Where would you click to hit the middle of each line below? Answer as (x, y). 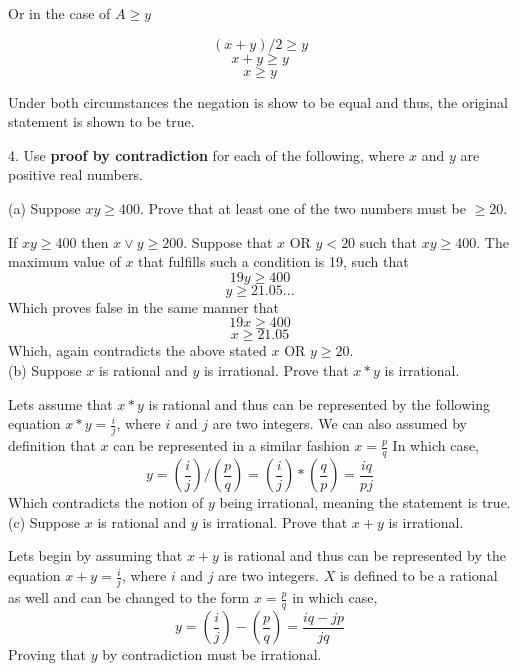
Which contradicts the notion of (106, 502)
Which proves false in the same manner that (143, 306)
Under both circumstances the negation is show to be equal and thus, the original (258, 101)
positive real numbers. (75, 174)
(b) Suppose (45, 369)
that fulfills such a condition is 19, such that (273, 261)
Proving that (47, 654)
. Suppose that (228, 241)
